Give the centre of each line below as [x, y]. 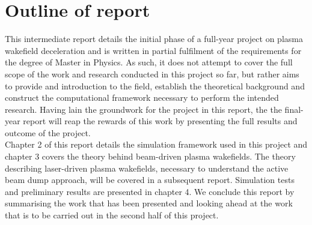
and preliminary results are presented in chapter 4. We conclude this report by [150, 191]
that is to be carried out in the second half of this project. [112, 215]
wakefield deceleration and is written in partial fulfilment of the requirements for [153, 50]
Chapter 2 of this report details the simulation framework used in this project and [156, 144]
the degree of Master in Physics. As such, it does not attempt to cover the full [149, 62]
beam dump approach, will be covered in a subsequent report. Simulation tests [150, 180]
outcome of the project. [48, 132]
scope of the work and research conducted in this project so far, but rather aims [152, 73]
